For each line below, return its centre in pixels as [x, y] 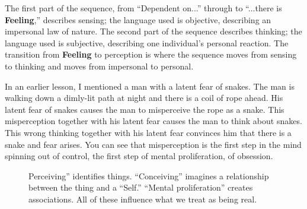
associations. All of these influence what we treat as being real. [143, 199]
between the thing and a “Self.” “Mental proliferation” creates [141, 187]
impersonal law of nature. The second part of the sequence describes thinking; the [153, 31]
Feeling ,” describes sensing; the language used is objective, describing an [138, 19]
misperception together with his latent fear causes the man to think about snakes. [153, 121]
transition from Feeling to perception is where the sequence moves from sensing [151, 54]
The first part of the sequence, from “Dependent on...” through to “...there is [143, 8]
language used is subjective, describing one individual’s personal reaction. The [147, 42]
